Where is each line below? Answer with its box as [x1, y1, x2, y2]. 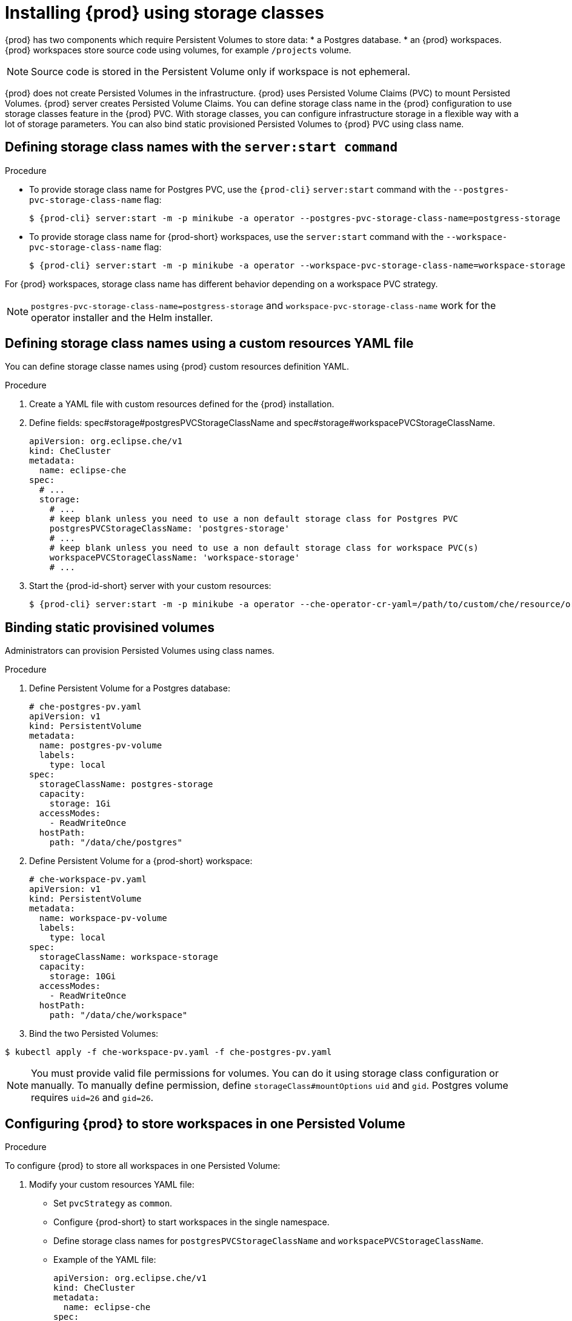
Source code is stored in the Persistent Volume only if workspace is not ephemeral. [31, 65, 410, 78]
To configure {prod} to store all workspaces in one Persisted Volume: [5, 1160, 281, 1171]
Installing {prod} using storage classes [5, 2, 324, 23]
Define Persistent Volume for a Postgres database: [29, 683, 230, 694]
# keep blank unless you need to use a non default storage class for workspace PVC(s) [49, 543, 479, 553]
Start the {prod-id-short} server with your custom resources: [29, 581, 271, 591]
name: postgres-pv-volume [39, 740, 162, 751]
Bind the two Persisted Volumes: [29, 1028, 159, 1039]
